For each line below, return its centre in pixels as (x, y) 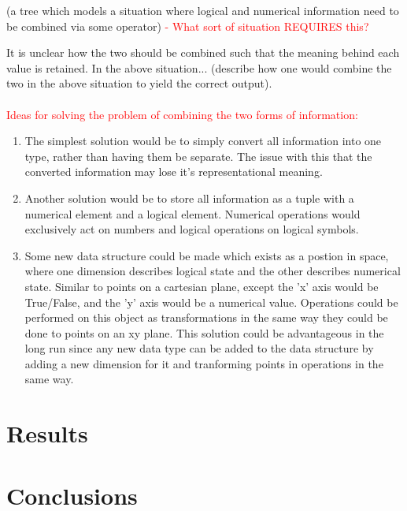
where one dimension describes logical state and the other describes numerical (213, 271)
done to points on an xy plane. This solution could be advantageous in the (204, 332)
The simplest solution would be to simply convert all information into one (203, 141)
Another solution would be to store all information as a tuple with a (189, 198)
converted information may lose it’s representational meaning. (174, 172)
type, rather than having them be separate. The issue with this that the (198, 156)
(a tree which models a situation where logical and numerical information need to (203, 10)
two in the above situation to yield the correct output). (139, 83)
